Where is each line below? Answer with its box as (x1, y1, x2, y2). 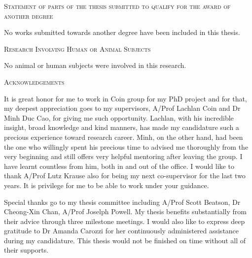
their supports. (4, 245, 49, 255)
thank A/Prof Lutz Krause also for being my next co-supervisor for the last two (4, 170, 246, 181)
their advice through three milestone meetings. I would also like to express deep (4, 216, 245, 226)
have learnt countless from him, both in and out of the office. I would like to (4, 161, 234, 171)
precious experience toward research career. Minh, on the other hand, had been (4, 131, 243, 142)
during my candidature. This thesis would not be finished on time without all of (4, 235, 246, 245)
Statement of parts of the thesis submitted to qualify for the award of (4, 1, 231, 11)
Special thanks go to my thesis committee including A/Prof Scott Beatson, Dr (4, 196, 241, 207)
